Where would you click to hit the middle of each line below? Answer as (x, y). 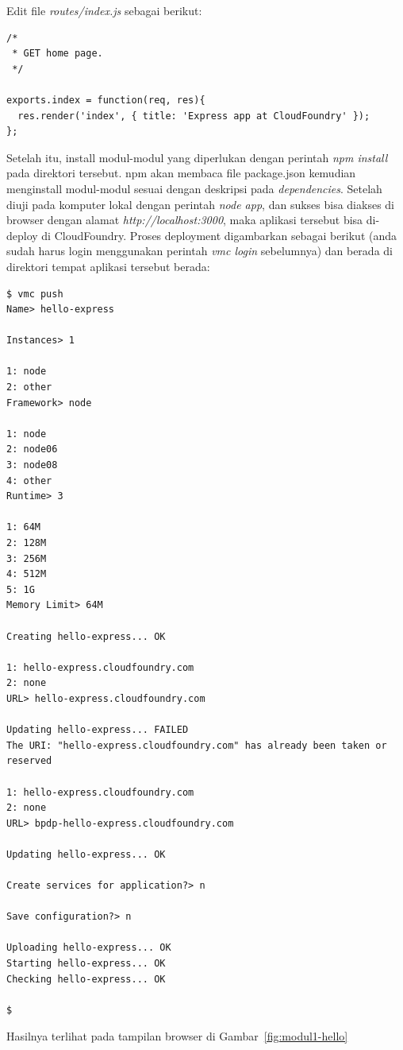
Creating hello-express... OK (86, 636)
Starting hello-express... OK (86, 964)
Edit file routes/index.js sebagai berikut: (104, 10)
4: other (29, 480)
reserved (29, 761)
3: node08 (32, 465)
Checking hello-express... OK (86, 979)
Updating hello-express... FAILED (98, 730)
